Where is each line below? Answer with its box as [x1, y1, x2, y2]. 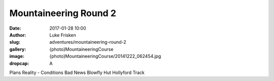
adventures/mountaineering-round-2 [49, 39, 126, 45]
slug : [9, 39, 20, 45]
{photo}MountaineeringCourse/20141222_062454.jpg [49, 53, 161, 59]
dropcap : [9, 60, 29, 66]
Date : [9, 25, 21, 31]
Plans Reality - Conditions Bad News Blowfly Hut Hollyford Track [9, 69, 145, 75]
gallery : [9, 46, 26, 52]
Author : [9, 32, 26, 38]
